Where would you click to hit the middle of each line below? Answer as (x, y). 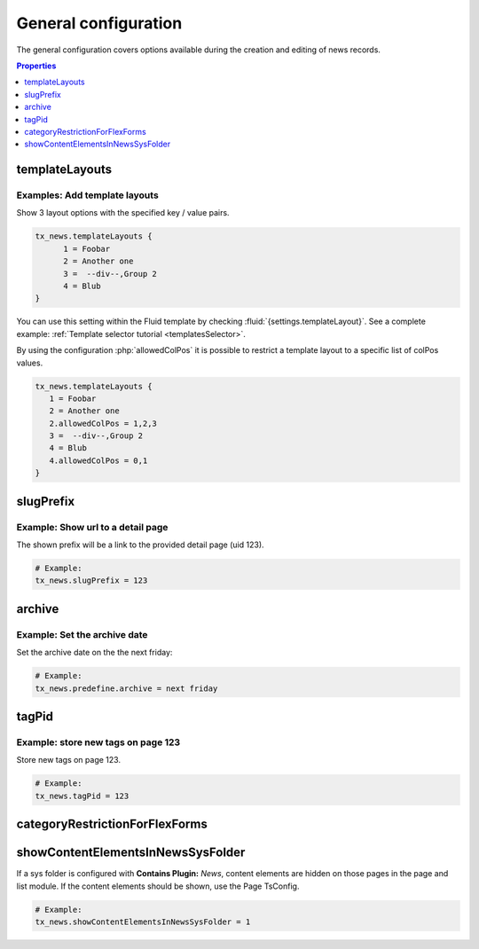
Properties (36, 66)
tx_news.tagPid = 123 (82, 796)
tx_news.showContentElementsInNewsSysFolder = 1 (143, 922)
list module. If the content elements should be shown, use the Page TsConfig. (158, 886)
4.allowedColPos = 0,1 (98, 460)
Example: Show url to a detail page (92, 527)
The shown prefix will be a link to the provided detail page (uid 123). (141, 545)
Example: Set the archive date (82, 634)
